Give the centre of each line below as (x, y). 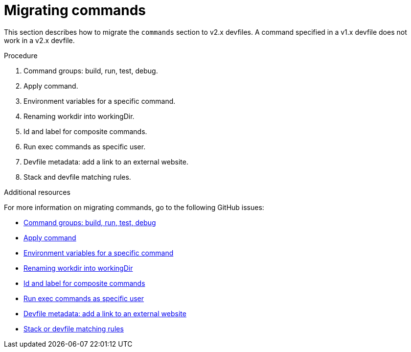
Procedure (21, 55)
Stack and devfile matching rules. (77, 177)
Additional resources (37, 192)
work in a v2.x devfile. (39, 40)
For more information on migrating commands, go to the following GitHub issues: (134, 207)
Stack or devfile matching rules (74, 329)
